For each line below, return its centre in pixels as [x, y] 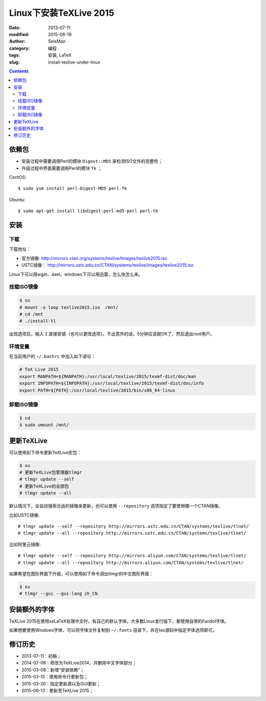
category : [19, 48]
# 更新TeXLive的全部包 [44, 486]
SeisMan [57, 41]
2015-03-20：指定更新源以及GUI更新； [61, 684]
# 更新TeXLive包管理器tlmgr [51, 472]
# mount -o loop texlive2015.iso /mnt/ [69, 307]
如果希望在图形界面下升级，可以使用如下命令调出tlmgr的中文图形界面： [81, 573]
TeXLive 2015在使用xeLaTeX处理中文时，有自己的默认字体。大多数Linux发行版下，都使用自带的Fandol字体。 [119, 621]
